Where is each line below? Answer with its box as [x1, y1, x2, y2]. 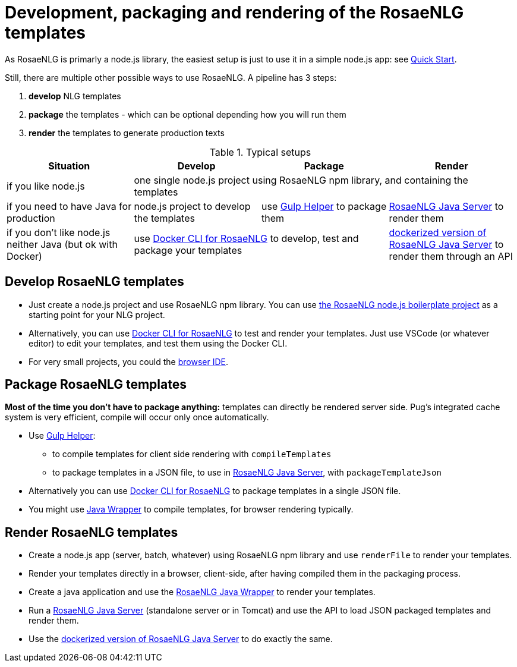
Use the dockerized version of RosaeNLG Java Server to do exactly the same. [29, 634, 333, 644]
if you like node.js [7, 180, 85, 192]
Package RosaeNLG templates [5, 377, 187, 392]
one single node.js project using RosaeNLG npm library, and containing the [134, 174, 468, 186]
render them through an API [389, 250, 513, 262]
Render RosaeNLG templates [5, 524, 178, 540]
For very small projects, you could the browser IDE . [29, 356, 228, 367]
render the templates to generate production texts [29, 127, 225, 138]
